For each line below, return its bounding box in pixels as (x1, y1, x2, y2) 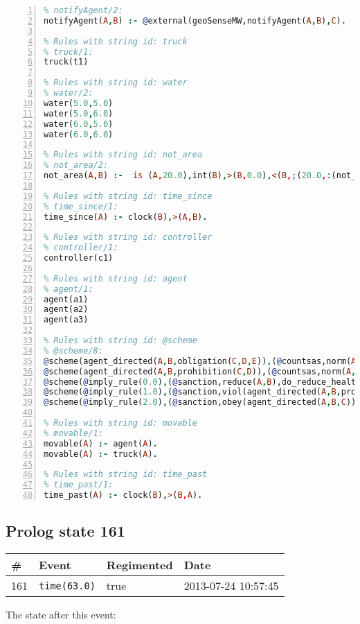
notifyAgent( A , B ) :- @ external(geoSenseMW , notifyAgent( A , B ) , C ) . (44, 15, 346, 26)
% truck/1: (44, 46, 93, 57)
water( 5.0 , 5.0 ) (44, 98, 114, 108)
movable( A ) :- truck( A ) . (44, 449, 158, 459)
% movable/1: (44, 428, 103, 438)
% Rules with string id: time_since (44, 191, 213, 201)
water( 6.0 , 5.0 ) (44, 119, 114, 129)
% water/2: (44, 88, 93, 98)
